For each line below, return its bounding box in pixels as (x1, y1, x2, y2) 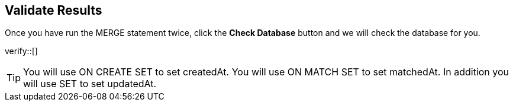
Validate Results (5, 3, 102, 18)
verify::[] (5, 46, 38, 57)
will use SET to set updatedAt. (23, 78, 157, 90)
